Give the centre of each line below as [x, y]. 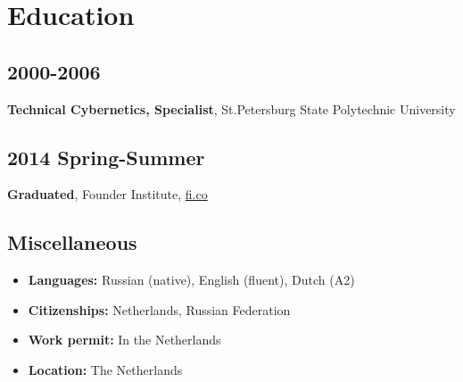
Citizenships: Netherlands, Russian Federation [159, 309]
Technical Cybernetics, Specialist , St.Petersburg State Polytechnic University [231, 108]
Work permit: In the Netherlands [124, 340]
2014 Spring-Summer [106, 157]
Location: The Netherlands [105, 369]
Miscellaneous [72, 242]
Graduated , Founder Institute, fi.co [107, 194]
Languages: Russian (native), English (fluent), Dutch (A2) [191, 280]
